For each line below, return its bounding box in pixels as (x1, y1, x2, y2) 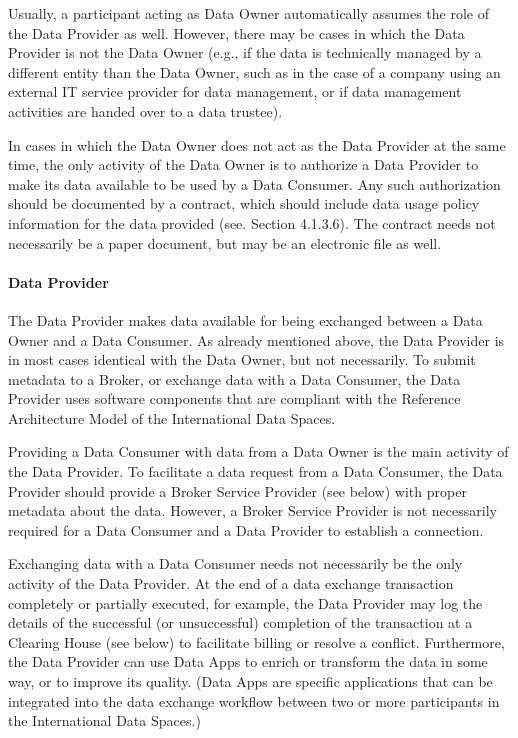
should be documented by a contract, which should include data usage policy (8, 193, 480, 214)
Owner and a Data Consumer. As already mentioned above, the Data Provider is (8, 329, 505, 350)
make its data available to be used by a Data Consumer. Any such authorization (8, 173, 501, 194)
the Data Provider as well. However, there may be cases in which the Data (8, 22, 465, 43)
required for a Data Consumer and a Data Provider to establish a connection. (8, 519, 484, 540)
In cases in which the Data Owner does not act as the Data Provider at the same (8, 134, 506, 155)
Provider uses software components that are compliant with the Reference (8, 388, 461, 409)
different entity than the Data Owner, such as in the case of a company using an (8, 61, 501, 82)
